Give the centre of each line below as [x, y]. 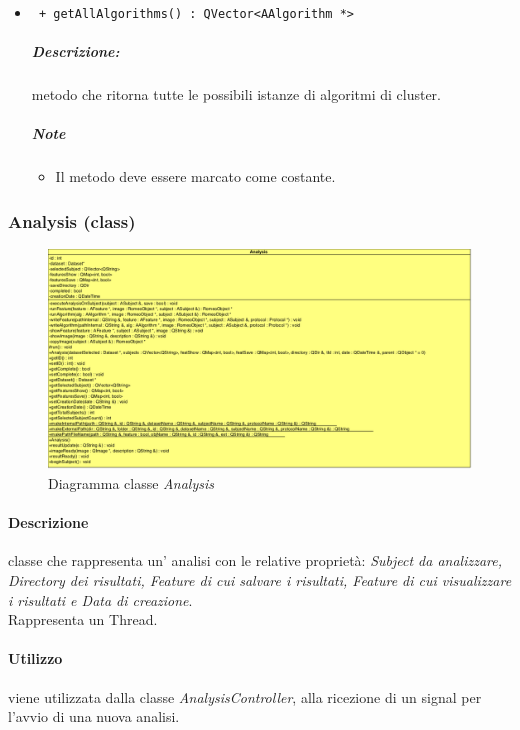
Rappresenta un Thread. [83, 619]
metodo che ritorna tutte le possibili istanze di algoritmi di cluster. [236, 94]
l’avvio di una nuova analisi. [94, 716]
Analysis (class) [72, 220]
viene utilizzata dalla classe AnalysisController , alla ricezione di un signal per [245, 696]
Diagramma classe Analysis [131, 483]
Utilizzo [35, 658]
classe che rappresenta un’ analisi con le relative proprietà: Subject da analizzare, [255, 560]
